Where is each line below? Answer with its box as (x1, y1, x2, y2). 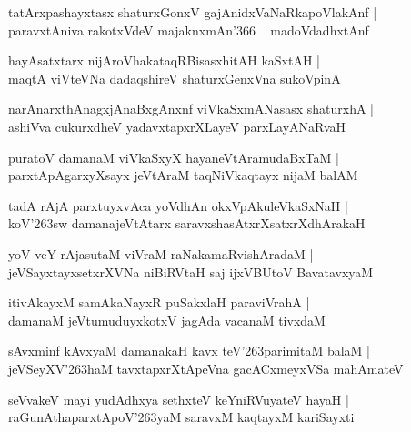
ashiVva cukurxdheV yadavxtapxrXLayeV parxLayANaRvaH (8, 116, 346, 136)
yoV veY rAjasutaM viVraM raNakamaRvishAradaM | (8, 244, 314, 263)
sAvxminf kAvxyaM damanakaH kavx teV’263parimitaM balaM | (8, 341, 371, 360)
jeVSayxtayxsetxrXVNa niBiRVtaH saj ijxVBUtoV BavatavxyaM (8, 262, 374, 281)
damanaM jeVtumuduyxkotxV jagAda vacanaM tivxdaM (8, 310, 326, 329)
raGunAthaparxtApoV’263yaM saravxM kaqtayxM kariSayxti (8, 407, 355, 427)
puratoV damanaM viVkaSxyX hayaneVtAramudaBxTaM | (8, 147, 339, 166)
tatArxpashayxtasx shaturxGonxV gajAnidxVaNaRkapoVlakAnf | (8, 3, 377, 21)
